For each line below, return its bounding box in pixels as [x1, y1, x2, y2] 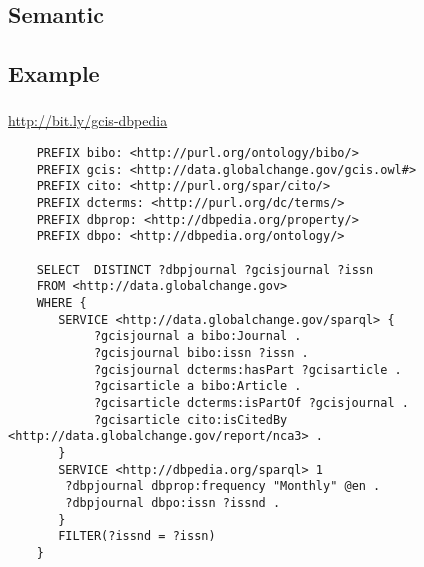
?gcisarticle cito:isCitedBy [93, 412, 288, 427]
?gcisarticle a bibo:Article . [93, 379, 302, 394]
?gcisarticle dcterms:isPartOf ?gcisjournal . [93, 395, 409, 410]
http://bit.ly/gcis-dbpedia [8, 110, 168, 131]
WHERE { [36, 295, 87, 310]
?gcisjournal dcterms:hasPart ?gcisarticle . [93, 362, 402, 377]
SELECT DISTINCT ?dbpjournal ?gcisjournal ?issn [36, 262, 374, 277]
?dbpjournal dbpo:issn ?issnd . [65, 495, 281, 510]
